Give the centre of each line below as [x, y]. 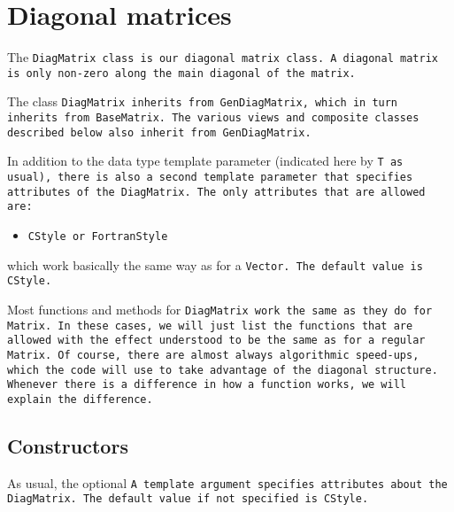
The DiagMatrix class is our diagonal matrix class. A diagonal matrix [223, 57]
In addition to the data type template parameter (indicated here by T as [205, 161]
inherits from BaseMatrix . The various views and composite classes [213, 118]
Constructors [68, 445]
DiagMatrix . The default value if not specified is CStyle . [188, 499]
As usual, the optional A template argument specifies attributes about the [227, 482]
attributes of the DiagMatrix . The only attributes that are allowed [216, 192]
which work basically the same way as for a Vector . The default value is [215, 264]
